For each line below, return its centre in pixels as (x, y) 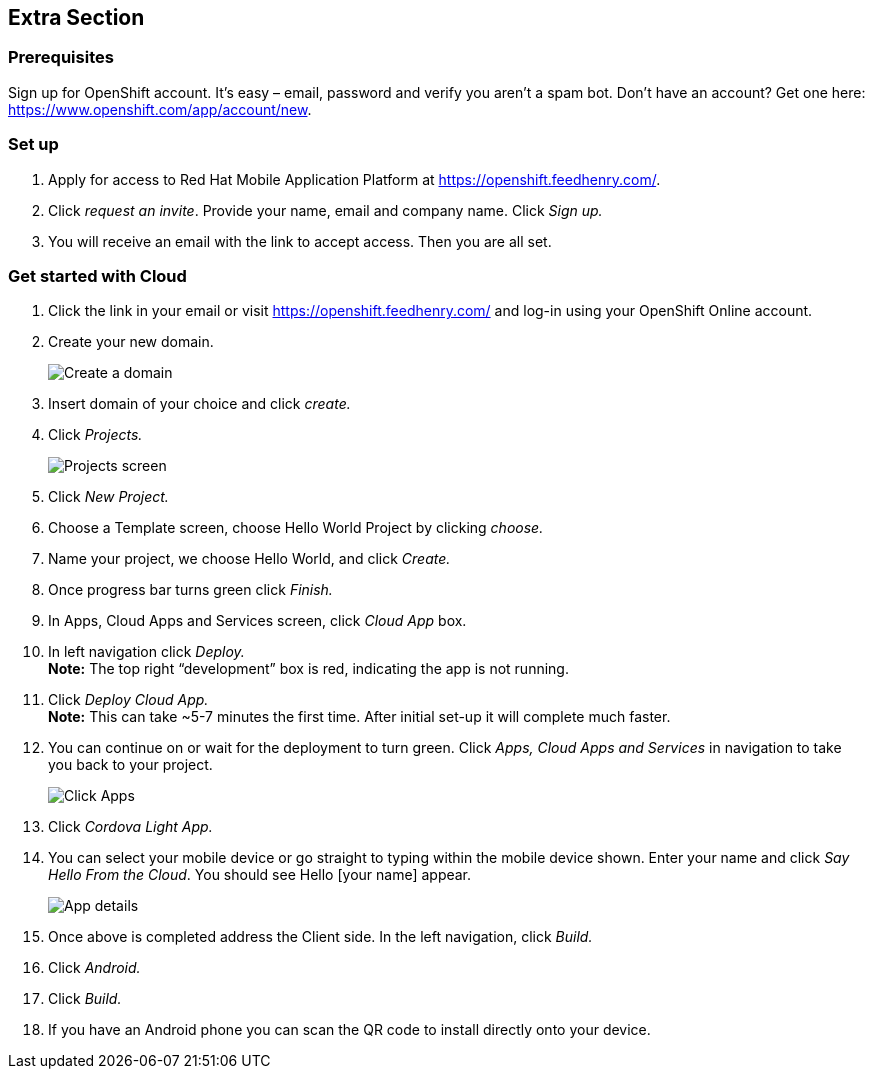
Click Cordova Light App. (130, 827)
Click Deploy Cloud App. (128, 700)
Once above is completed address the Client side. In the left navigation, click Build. (320, 937)
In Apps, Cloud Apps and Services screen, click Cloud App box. (257, 621)
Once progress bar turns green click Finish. (190, 590)
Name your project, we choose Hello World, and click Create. (249, 559)
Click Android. (94, 968)
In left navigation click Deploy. (146, 652)
